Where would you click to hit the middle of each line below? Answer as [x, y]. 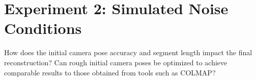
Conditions [43, 28]
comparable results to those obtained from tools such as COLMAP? [110, 72]
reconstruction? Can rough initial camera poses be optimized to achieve [116, 62]
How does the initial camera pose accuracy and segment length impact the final [128, 52]
